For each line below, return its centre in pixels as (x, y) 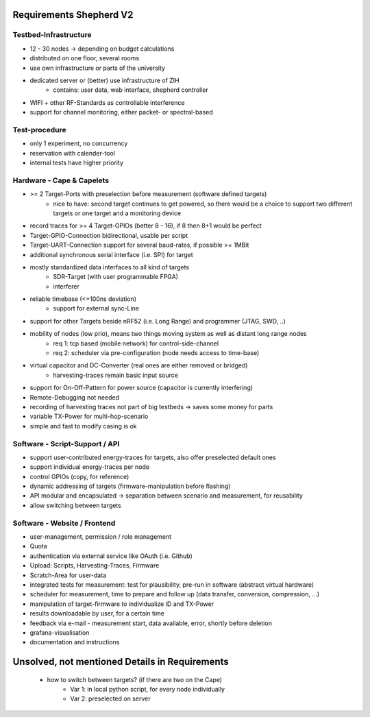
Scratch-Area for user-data (68, 575)
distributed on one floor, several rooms (85, 58)
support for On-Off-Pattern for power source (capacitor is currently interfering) (141, 388)
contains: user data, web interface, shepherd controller (131, 90)
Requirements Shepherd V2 (73, 15)
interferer (66, 286)
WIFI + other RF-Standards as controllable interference (107, 102)
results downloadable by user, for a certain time (97, 613)
